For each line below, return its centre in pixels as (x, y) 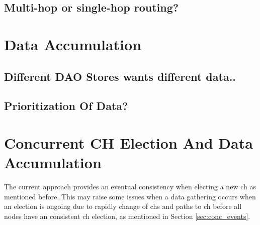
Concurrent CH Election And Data (128, 142)
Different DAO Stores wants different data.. (120, 76)
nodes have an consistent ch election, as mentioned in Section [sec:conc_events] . (127, 216)
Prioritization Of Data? (66, 106)
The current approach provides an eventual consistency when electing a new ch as (130, 187)
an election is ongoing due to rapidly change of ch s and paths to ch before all (123, 206)
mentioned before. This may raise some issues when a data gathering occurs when (130, 196)
